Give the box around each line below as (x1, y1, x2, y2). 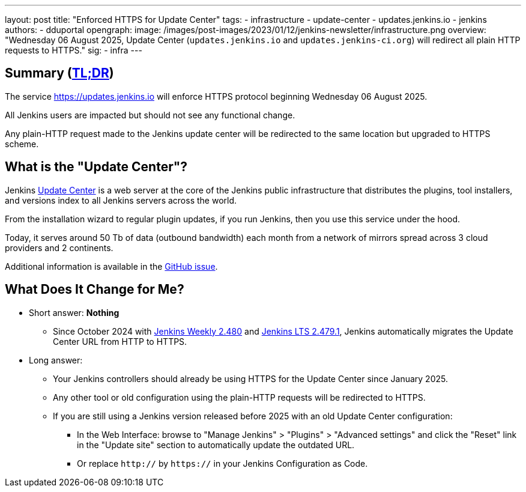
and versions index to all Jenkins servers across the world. (5, 195, 237, 205)
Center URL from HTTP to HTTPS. (53, 336, 187, 347)
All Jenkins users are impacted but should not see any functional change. (5, 109, 295, 120)
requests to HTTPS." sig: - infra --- (5, 45, 142, 55)
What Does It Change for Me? (5, 282, 184, 297)
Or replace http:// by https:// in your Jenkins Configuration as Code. (77, 458, 368, 469)
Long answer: (29, 354, 83, 365)
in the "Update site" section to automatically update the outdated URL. (77, 439, 355, 450)
